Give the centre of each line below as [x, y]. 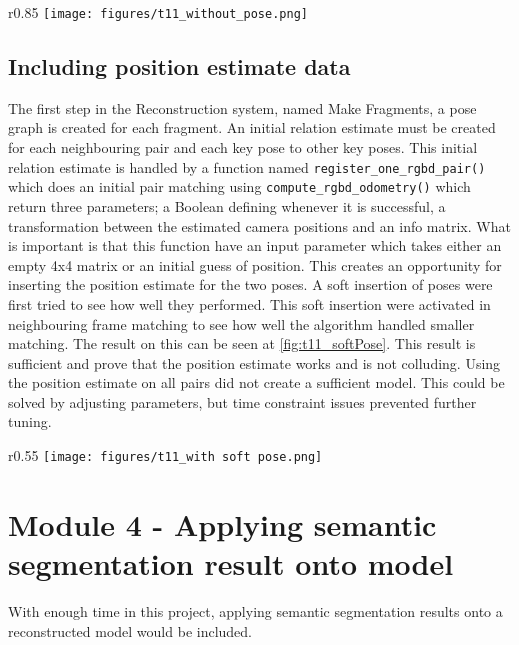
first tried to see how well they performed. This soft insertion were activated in [249, 303]
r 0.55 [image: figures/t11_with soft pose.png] [165, 455]
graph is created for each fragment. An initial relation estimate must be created [252, 127]
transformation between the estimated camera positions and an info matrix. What [259, 225]
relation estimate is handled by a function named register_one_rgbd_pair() [247, 166]
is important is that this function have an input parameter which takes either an [255, 245]
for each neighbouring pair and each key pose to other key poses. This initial [243, 147]
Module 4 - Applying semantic [222, 523]
